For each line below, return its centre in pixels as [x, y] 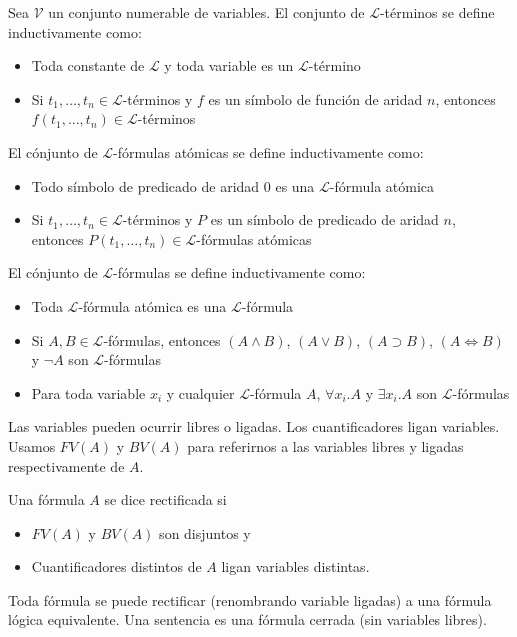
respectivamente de [66, 465]
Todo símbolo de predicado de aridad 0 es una [173, 185]
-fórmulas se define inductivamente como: [239, 272]
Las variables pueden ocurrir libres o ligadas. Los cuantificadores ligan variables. [254, 426]
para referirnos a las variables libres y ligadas [325, 445]
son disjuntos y [205, 532]
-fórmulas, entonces [162, 339]
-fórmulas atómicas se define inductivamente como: [268, 151]
